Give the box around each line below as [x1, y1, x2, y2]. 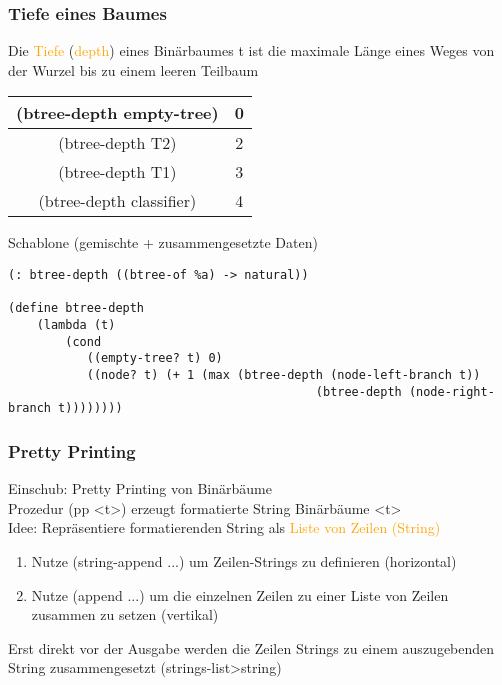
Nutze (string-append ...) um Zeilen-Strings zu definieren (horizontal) [31, 550, 457, 571]
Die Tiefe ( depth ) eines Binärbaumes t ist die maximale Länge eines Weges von [8, 40, 495, 61]
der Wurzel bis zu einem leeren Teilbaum [8, 59, 259, 80]
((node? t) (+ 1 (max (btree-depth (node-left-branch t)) [86, 367, 481, 382]
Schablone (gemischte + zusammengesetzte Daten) [8, 232, 318, 253]
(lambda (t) [36, 317, 116, 332]
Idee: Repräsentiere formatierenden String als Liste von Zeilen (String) [8, 517, 441, 538]
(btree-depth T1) [58, 160, 177, 184]
